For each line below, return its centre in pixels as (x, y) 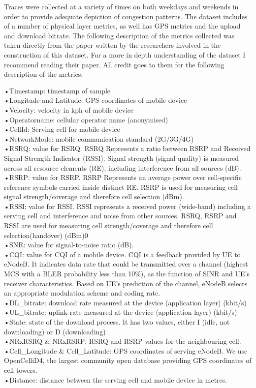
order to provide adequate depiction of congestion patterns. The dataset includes (126, 16)
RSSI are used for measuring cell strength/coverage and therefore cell (109, 225)
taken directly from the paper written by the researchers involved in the (112, 45)
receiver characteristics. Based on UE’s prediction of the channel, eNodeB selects (126, 283)
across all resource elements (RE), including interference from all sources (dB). (123, 167)
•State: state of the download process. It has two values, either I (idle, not (117, 322)
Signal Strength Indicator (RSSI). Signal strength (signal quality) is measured (122, 158)
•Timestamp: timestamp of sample (57, 90)
